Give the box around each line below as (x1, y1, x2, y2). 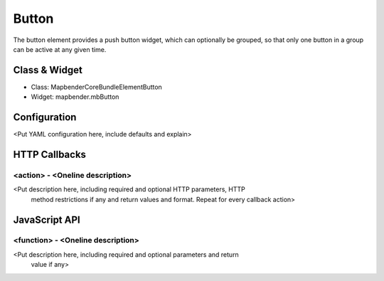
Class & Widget (13, 64, 83, 76)
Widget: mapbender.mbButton (31, 92, 119, 101)
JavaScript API (13, 213, 81, 226)
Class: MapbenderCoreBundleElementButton (31, 83, 163, 91)
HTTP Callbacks (13, 148, 87, 160)
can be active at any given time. (13, 45, 107, 53)
